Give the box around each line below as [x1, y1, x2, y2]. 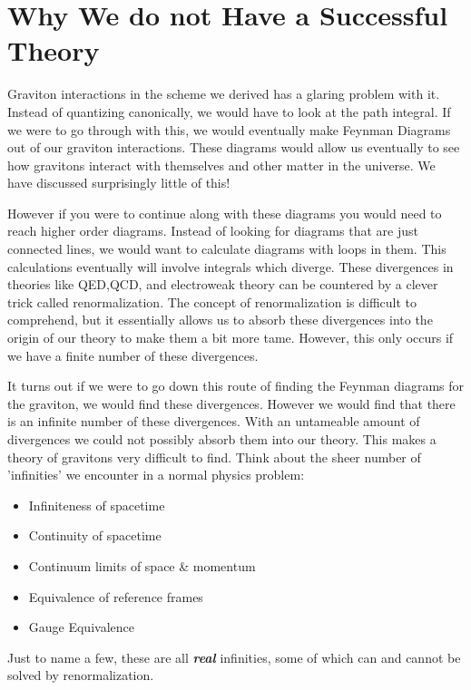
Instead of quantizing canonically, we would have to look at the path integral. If [7, 102, 451, 121]
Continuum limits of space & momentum [28, 556, 256, 575]
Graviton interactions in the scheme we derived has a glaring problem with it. [7, 84, 440, 103]
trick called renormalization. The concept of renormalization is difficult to [7, 292, 417, 311]
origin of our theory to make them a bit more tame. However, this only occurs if [7, 328, 454, 347]
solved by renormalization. [7, 666, 154, 685]
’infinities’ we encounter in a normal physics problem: [7, 465, 305, 484]
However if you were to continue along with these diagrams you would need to [7, 203, 442, 222]
